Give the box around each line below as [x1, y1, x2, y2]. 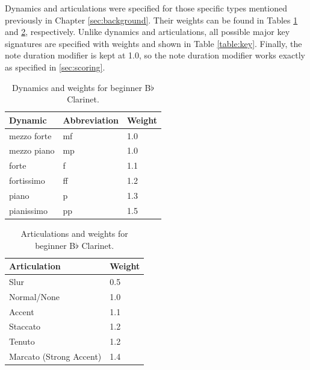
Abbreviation [63, 113, 119, 126]
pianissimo [9, 204, 48, 216]
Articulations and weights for [20, 227, 128, 239]
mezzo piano [9, 144, 55, 157]
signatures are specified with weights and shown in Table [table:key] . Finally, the [5, 37, 302, 49]
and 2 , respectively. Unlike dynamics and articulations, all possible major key [5, 25, 290, 38]
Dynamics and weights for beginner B [12, 81, 151, 93]
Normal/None [9, 290, 60, 303]
